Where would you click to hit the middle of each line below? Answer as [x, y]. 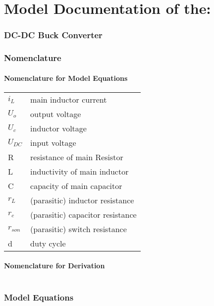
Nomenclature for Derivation [54, 266]
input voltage [53, 142]
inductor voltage [58, 128]
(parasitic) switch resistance [79, 229]
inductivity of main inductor [80, 171]
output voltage [56, 114]
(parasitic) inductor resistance [82, 200]
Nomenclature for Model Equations [66, 78]
